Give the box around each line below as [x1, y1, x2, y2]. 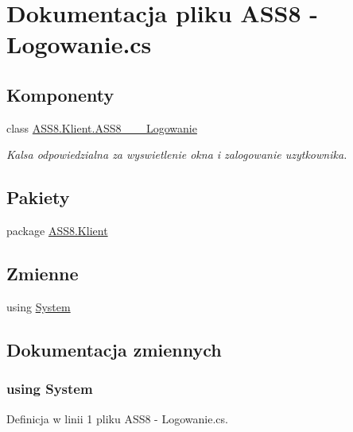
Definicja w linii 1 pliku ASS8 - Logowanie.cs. [6, 410, 228, 426]
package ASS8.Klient [6, 222, 108, 239]
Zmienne [6, 261, 79, 286]
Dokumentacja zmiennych [6, 337, 222, 361]
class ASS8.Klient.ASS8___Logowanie [6, 119, 197, 136]
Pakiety [6, 185, 70, 210]
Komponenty [6, 82, 114, 106]
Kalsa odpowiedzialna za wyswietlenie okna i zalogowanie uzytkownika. [6, 146, 347, 163]
